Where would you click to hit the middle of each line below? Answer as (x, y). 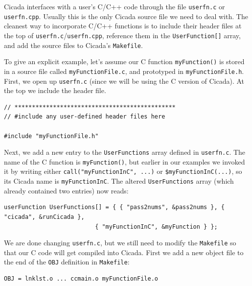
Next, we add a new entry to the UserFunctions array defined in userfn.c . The (125, 152)
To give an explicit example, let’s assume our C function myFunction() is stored (124, 61)
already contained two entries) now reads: (66, 190)
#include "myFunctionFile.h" (51, 136)
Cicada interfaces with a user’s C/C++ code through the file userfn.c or (115, 6)
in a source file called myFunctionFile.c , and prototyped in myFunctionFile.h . (124, 71)
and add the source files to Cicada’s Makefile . (73, 45)
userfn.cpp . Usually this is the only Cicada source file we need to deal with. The (126, 16)
